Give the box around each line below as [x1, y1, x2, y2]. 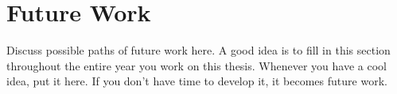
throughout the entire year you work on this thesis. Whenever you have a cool [6, 57, 387, 73]
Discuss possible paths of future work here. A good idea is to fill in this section [6, 42, 391, 58]
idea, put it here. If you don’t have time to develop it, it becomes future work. [6, 73, 387, 89]
